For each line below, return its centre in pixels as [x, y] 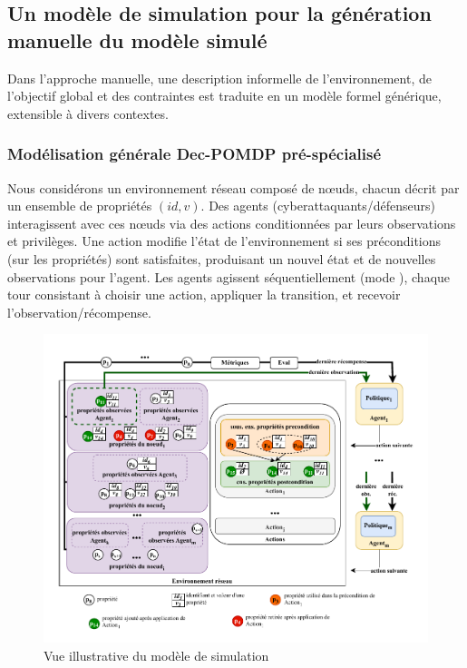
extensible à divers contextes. [88, 113]
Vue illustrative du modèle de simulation [156, 656]
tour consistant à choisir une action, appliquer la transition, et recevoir [204, 295]
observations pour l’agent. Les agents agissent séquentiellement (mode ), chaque [229, 276]
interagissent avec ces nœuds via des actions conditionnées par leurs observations [232, 223]
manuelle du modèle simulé [137, 39]
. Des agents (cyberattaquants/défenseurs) [318, 206]
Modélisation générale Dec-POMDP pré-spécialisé [195, 154]
